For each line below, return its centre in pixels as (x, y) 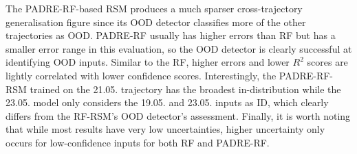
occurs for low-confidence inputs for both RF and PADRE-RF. (138, 142)
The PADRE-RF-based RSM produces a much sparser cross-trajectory (154, 8)
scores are (327, 62)
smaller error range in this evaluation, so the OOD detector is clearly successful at (179, 48)
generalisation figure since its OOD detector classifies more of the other (156, 22)
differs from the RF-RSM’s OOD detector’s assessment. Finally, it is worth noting (178, 115)
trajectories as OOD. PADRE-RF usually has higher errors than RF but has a (171, 35)
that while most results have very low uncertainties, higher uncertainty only (165, 129)
